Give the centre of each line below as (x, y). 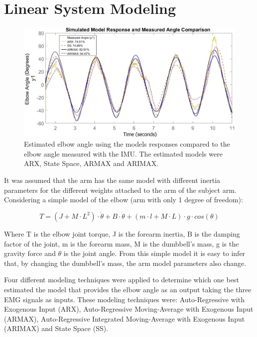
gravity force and (30, 253)
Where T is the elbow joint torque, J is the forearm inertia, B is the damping (122, 233)
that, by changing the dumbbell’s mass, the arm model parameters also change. (125, 263)
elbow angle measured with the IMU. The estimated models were (123, 153)
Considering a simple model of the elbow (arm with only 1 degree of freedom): (124, 200)
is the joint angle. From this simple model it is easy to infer (154, 253)
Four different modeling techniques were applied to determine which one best (122, 280)
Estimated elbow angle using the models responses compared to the (127, 144)
